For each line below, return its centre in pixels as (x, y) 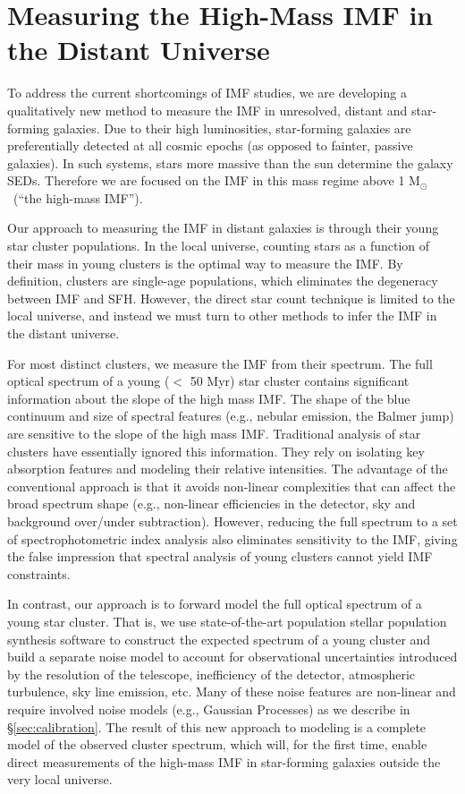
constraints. (39, 573)
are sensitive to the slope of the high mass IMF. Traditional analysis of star (214, 433)
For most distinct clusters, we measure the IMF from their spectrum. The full (220, 363)
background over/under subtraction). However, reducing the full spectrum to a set (232, 521)
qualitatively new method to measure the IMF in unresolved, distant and (207, 110)
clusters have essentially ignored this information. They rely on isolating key (216, 451)
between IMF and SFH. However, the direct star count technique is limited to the (231, 298)
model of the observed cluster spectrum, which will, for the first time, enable (217, 744)
